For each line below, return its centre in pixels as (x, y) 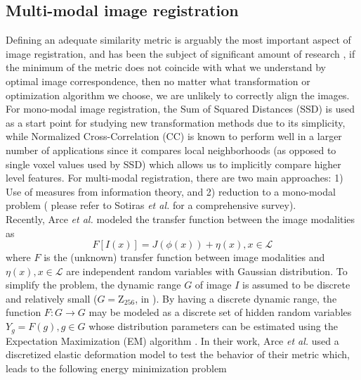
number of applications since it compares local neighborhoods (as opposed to (171, 150)
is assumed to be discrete (296, 285)
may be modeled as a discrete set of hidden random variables (220, 312)
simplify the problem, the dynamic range (93, 285)
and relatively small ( (52, 298)
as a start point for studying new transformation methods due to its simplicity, (176, 122)
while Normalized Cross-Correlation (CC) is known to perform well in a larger (174, 136)
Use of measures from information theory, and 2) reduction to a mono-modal (171, 191)
